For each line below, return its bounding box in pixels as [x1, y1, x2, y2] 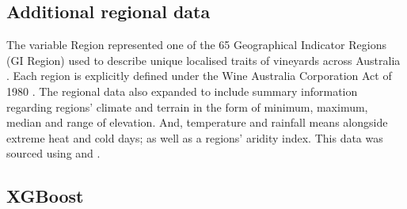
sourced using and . [6, 145, 101, 161]
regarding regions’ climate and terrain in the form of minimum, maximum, [6, 98, 368, 115]
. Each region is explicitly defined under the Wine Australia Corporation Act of [6, 67, 392, 84]
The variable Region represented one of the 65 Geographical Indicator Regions [6, 36, 386, 53]
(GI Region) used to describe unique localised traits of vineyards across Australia [6, 51, 401, 68]
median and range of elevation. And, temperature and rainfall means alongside [6, 114, 388, 131]
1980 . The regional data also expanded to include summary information [6, 82, 358, 99]
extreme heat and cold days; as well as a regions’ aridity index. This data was [6, 129, 383, 146]
